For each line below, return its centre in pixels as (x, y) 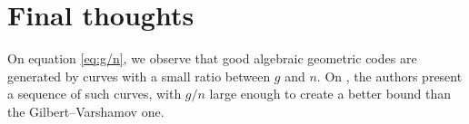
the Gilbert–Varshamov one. (86, 111)
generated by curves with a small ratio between (139, 76)
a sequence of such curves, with (95, 94)
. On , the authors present (389, 76)
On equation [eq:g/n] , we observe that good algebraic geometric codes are (212, 58)
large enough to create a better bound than (330, 94)
